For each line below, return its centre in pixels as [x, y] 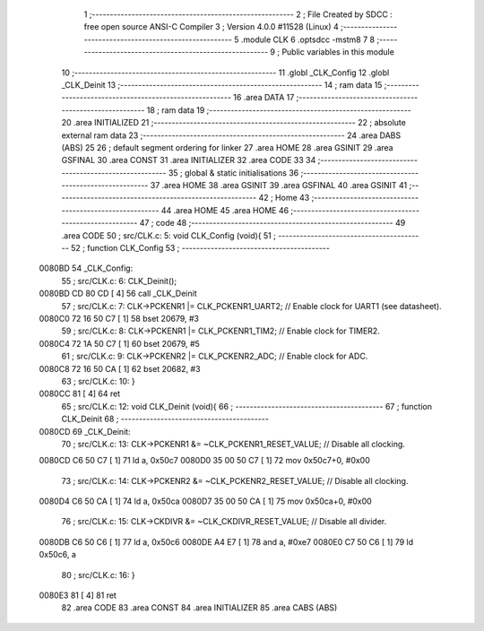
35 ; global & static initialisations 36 [233, 173]
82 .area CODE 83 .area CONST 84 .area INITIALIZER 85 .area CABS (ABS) [199, 608]
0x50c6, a [57, 555]
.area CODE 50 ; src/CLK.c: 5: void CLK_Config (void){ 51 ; [169, 235]
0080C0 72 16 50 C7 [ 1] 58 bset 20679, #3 [119, 318]
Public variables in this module [338, 52]
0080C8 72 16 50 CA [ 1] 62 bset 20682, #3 [120, 368]
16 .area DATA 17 [264, 98]
